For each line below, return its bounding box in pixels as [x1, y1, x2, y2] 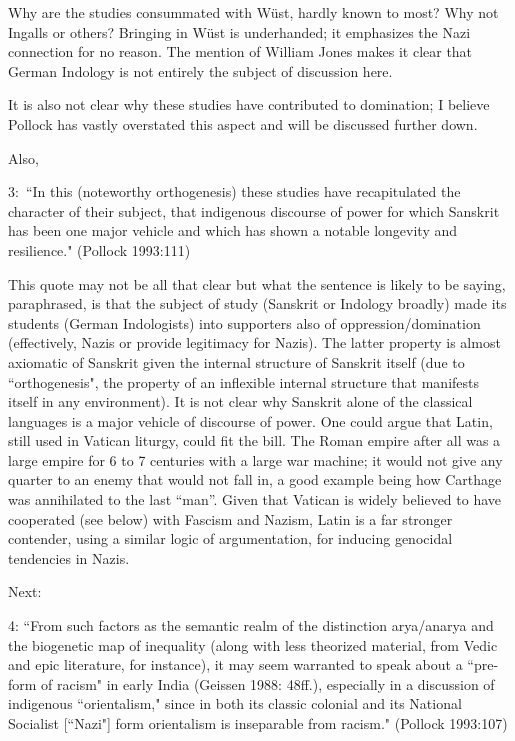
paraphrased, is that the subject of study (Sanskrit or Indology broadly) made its [8, 293, 507, 314]
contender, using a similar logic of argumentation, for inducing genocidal [8, 528, 453, 549]
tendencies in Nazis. [8, 547, 130, 568]
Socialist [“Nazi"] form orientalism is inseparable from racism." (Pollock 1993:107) [8, 713, 508, 733]
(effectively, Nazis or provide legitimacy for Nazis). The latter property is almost [8, 332, 501, 353]
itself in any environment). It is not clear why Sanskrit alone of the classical [8, 391, 473, 412]
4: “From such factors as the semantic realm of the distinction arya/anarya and [8, 615, 494, 636]
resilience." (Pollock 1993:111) [8, 239, 191, 260]
